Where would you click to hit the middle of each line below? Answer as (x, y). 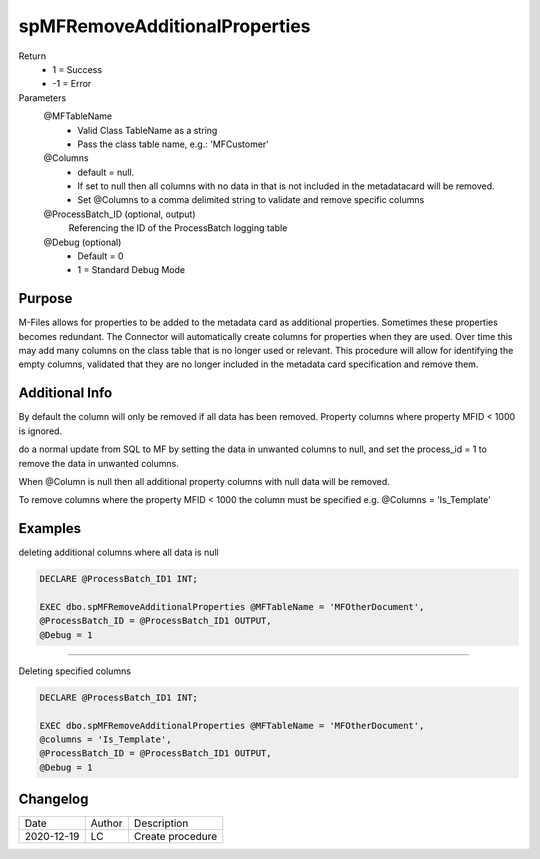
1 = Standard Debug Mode (131, 270)
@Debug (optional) (82, 242)
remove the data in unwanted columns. (98, 463)
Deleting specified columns (75, 671)
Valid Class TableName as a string (147, 130)
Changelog (53, 799)
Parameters (42, 97)
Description (161, 823)
